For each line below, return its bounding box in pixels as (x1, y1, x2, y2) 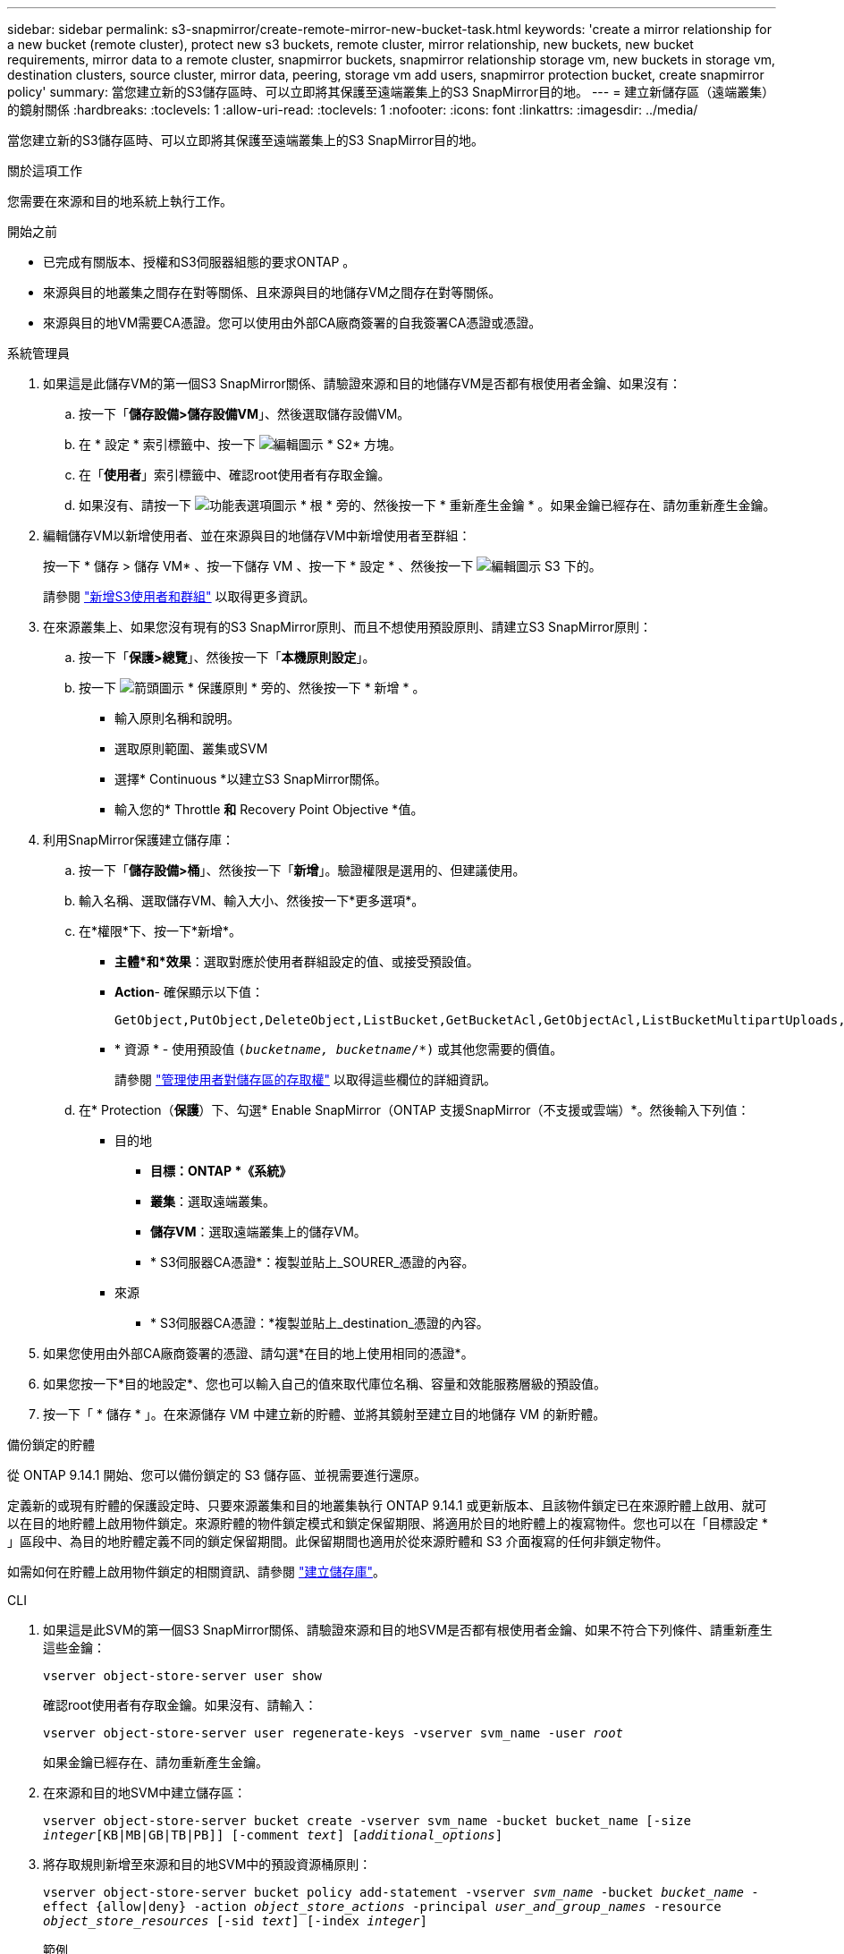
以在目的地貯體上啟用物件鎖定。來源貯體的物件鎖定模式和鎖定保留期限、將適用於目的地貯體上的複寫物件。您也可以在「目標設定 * (7, 1516, 768, 1531)
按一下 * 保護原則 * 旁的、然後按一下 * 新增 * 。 (79, 680, 426, 695)
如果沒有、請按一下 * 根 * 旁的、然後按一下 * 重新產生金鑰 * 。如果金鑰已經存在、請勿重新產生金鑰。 (79, 497, 776, 513)
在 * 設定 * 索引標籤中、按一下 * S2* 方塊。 (79, 437, 402, 452)
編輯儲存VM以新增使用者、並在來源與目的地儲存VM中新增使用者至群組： (43, 528, 471, 543)
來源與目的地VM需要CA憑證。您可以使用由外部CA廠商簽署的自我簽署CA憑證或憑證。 (43, 315, 542, 330)
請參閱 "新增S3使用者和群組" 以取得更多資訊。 (43, 589, 316, 604)
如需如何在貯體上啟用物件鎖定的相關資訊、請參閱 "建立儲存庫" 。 (7, 1564, 385, 1579)
